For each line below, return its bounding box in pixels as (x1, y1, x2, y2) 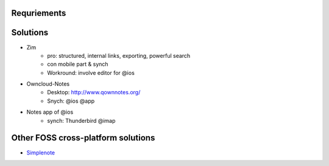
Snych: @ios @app (47, 97, 95, 105)
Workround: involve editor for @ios (47, 69, 135, 76)
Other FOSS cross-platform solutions (11, 133, 155, 143)
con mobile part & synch (47, 61, 109, 68)
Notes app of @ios (26, 108, 74, 116)
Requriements (11, 8, 66, 18)
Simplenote (26, 149, 55, 156)
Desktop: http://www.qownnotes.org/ (47, 89, 141, 96)
